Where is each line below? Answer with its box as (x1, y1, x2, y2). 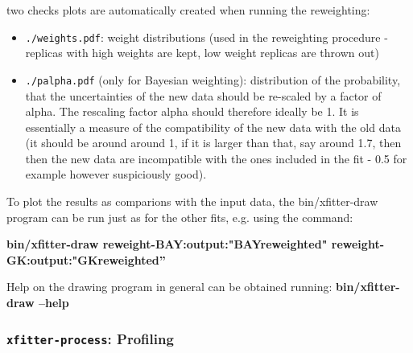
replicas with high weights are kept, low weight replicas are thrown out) (25, 44, 379, 61)
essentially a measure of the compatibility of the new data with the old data (25, 118, 401, 135)
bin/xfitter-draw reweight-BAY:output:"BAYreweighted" (6, 236, 328, 252)
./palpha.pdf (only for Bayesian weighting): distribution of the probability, (25, 71, 401, 88)
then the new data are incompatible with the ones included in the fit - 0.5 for (25, 150, 407, 166)
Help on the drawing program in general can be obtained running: (6, 278, 332, 295)
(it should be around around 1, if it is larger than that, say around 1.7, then (25, 134, 402, 151)
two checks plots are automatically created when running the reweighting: (6, 2, 370, 18)
